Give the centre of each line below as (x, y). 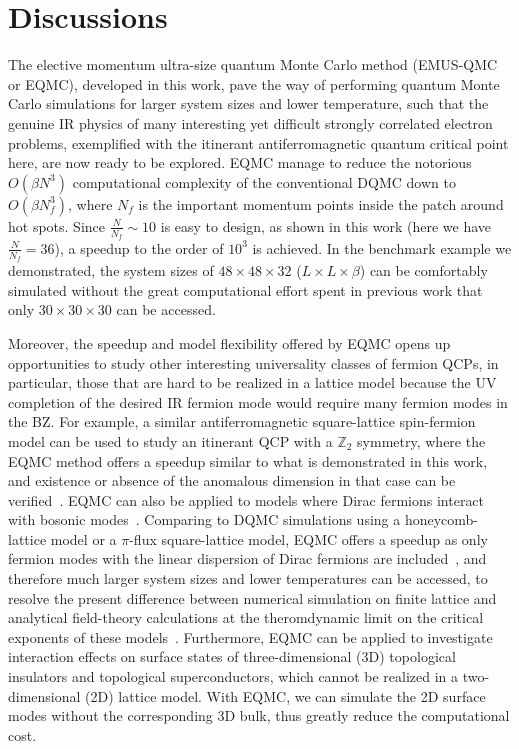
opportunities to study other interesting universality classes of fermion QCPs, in (253, 362)
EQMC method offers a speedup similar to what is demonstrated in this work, (248, 460)
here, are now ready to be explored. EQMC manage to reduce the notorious (240, 162)
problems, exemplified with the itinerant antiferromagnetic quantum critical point (258, 142)
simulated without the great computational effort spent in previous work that (245, 289)
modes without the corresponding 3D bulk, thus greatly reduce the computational (259, 715)
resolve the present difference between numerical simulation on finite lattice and (252, 597)
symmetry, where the (421, 440)
